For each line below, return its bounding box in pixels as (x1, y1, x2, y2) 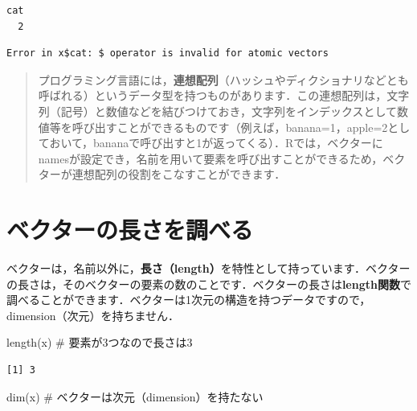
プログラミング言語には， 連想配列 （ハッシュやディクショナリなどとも (38, 71, 409, 88)
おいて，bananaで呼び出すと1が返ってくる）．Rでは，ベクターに (49, 134, 383, 151)
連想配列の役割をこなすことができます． (72, 166, 286, 183)
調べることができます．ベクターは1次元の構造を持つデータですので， (6, 291, 371, 308)
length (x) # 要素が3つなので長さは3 (6, 334, 193, 351)
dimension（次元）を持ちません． (6, 306, 180, 323)
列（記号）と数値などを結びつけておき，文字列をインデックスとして (38, 102, 398, 119)
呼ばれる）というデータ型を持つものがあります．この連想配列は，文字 (38, 87, 410, 104)
